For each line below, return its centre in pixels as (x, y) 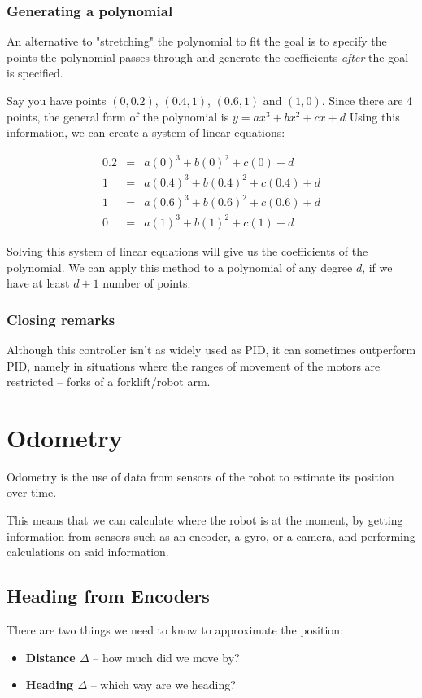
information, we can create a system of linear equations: (146, 132)
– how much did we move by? (166, 657)
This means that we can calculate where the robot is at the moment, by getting (205, 520)
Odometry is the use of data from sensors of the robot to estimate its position (200, 476)
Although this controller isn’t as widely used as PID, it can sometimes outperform (211, 349)
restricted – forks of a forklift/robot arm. (109, 382)
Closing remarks (61, 319)
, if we (377, 267)
